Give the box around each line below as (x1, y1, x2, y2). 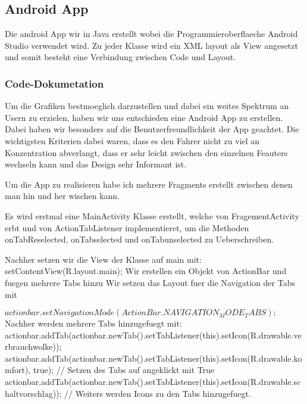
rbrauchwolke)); (5, 340, 62, 353)
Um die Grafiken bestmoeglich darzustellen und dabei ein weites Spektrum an (5, 100, 289, 112)
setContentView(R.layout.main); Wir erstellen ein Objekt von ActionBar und (5, 265, 287, 277)
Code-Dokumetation (5, 76, 104, 91)
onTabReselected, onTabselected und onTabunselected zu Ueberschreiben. (5, 233, 274, 245)
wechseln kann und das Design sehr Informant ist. (5, 158, 187, 170)
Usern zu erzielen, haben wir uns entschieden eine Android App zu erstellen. (5, 111, 283, 123)
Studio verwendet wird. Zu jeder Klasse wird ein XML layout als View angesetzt (5, 39, 298, 51)
